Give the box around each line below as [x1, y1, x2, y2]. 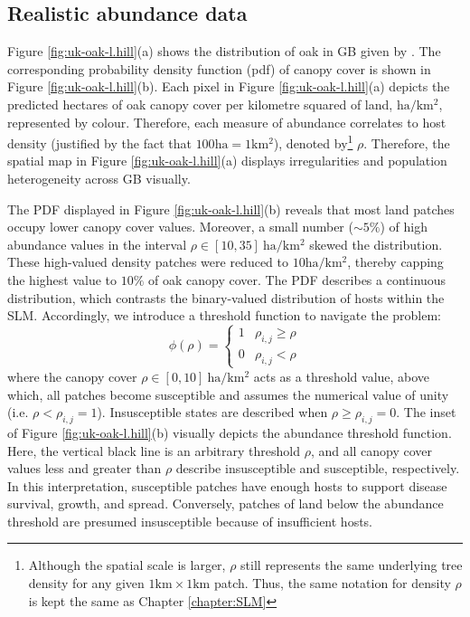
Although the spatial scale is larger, [28, 555, 226, 574]
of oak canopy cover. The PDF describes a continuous [148, 270, 446, 289]
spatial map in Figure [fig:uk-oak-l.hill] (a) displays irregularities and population [7, 151, 447, 170]
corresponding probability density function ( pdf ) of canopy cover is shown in [7, 59, 431, 78]
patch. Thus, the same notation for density [213, 574, 451, 593]
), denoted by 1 [273, 131, 353, 152]
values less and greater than [7, 459, 162, 478]
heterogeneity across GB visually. [7, 169, 191, 188]
